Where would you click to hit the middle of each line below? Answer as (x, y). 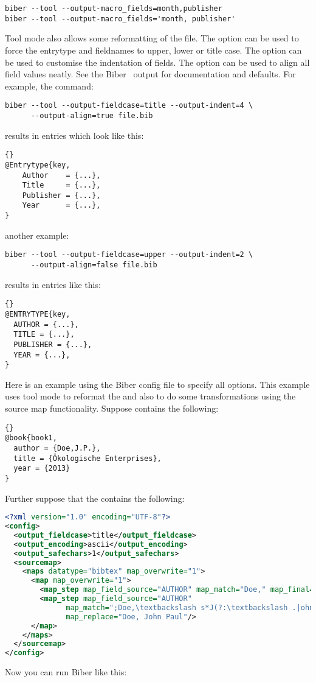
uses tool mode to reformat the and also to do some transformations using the (150, 396)
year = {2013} (42, 469)
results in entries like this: (53, 284)
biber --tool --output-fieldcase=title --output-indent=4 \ (129, 106)
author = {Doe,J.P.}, (57, 448)
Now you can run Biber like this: (66, 672)
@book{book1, (31, 438)
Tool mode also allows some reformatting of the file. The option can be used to (152, 38)
